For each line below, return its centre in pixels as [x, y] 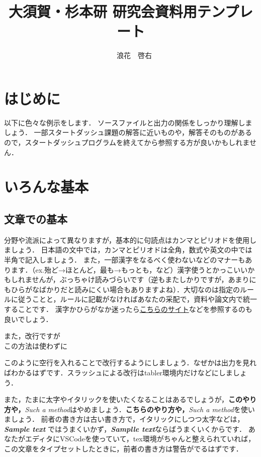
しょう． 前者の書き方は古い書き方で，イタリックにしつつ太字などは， [127, 419]
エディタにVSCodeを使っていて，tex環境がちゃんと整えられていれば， [140, 439]
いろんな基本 [47, 187]
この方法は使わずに [36, 345]
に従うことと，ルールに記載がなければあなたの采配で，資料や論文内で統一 [134, 299]
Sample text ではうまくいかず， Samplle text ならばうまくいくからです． [125, 429]
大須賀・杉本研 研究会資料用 [103, 11]
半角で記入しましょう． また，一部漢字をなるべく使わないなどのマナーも [125, 259]
